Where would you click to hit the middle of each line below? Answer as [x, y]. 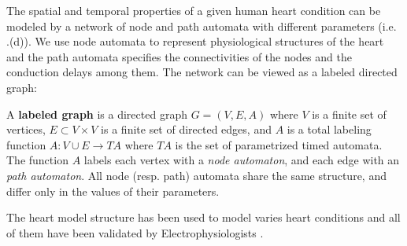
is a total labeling [329, 129]
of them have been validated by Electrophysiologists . [135, 232]
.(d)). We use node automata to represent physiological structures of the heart [195, 41]
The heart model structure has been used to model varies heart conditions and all [203, 217]
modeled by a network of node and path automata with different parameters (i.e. [202, 26]
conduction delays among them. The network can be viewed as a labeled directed [202, 72]
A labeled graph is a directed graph [97, 114]
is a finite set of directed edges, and [186, 129]
